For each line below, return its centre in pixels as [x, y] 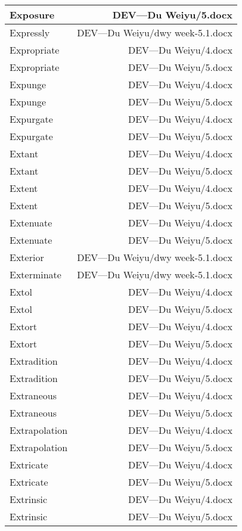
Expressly [30, 32]
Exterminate [35, 274]
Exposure [32, 15]
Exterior [27, 257]
